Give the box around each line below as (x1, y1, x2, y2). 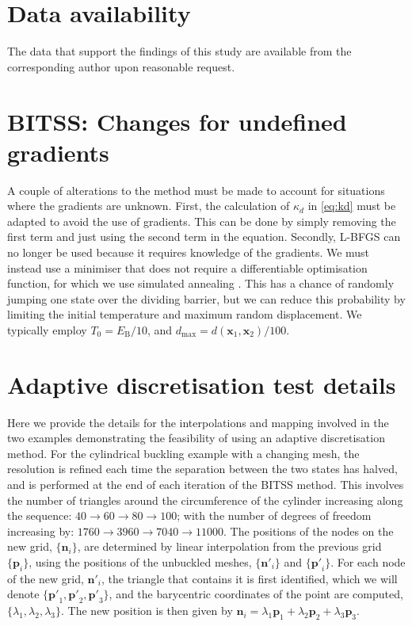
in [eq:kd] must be (307, 197, 396, 214)
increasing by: (7, 522, 74, 539)
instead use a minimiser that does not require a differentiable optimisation (7, 259, 368, 276)
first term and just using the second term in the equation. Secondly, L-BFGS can (7, 228, 401, 245)
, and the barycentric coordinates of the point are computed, (109, 586, 403, 602)
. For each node (330, 554, 406, 571)
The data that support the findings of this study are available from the (7, 43, 352, 59)
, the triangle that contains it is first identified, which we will (101, 570, 398, 586)
